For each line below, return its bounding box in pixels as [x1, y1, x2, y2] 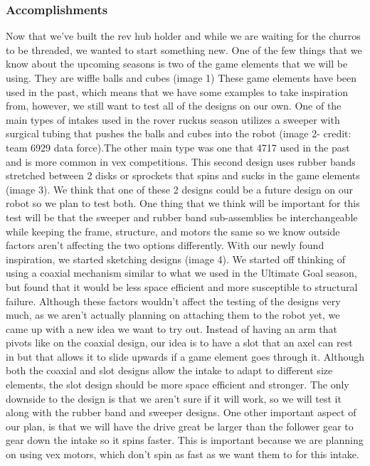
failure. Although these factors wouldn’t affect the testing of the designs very [6, 293, 341, 308]
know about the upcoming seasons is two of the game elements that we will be [6, 56, 348, 71]
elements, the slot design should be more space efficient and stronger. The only [6, 377, 349, 392]
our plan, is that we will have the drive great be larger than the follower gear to [6, 418, 354, 433]
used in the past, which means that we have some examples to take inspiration [6, 84, 349, 99]
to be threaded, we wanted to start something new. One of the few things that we [6, 42, 362, 57]
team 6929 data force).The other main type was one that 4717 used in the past [6, 139, 350, 154]
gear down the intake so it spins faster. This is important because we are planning [6, 433, 364, 448]
